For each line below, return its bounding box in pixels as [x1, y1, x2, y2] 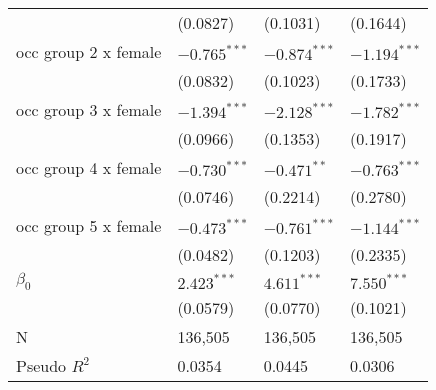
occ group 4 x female [16, 156, 162, 179]
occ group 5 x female [16, 214, 162, 237]
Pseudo [16, 354, 67, 378]
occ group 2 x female [16, 40, 162, 63]
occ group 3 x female [16, 98, 162, 121]
